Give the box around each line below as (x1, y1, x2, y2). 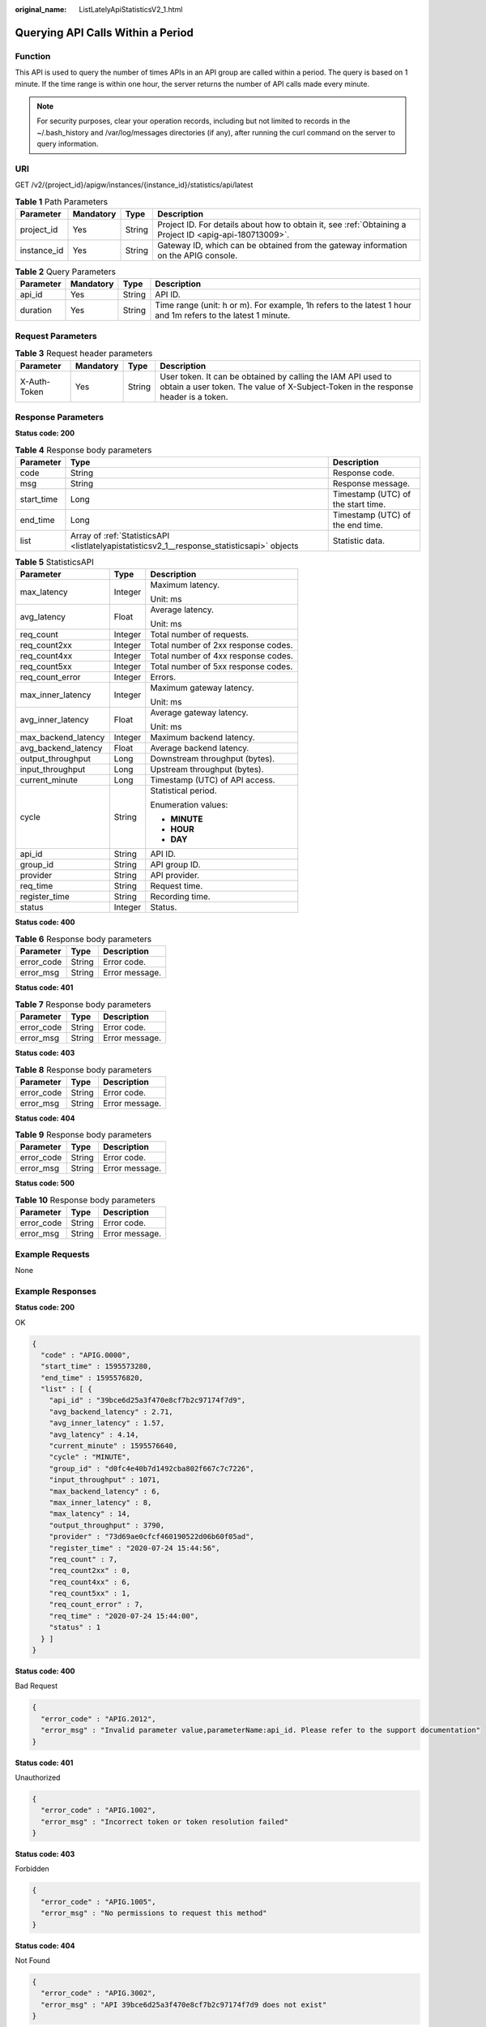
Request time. (150, 881, 203, 892)
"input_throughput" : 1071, (49, 1476, 161, 1485)
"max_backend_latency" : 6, (49, 1486, 161, 1496)
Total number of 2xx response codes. (150, 640, 293, 651)
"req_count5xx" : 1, (49, 1589, 131, 1598)
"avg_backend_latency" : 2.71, (49, 1407, 173, 1416)
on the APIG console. (156, 250, 238, 261)
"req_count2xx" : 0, (49, 1566, 131, 1575)
